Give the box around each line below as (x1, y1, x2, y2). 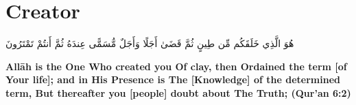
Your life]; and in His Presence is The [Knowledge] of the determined (5, 72, 340, 87)
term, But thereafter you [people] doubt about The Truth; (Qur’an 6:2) (5, 85, 351, 100)
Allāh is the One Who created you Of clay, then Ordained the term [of (5, 59, 347, 73)
